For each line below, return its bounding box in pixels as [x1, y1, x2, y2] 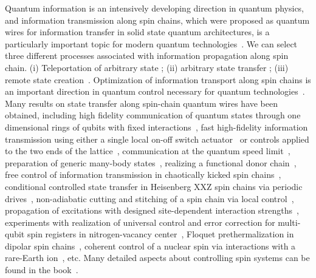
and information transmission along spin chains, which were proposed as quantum [5, 13, 310, 26]
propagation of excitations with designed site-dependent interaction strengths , [5, 204, 299, 217]
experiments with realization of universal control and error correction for [5, 215, 275, 228]
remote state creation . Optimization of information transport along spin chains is [5, 73, 311, 86]
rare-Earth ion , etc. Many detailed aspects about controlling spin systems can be [5, 251, 310, 264]
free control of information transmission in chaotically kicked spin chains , [5, 168, 281, 181]
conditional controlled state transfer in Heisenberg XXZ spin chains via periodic [5, 180, 303, 192]
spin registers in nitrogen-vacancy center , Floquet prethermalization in [27, 228, 294, 240]
